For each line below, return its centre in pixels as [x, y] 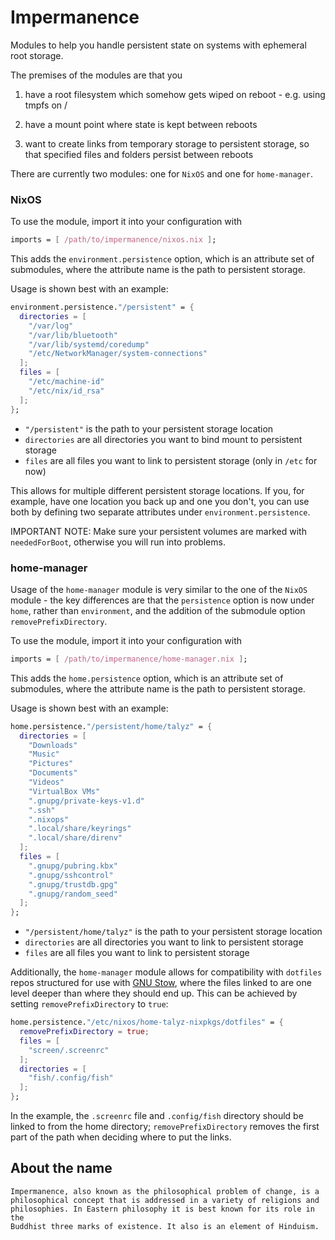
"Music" [44, 754]
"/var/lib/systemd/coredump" [89, 344]
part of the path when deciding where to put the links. [121, 1137]
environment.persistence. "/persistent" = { [102, 307]
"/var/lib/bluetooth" [73, 335]
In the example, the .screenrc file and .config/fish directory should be [157, 1116]
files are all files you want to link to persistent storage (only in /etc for [171, 460]
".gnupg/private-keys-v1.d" [86, 801]
